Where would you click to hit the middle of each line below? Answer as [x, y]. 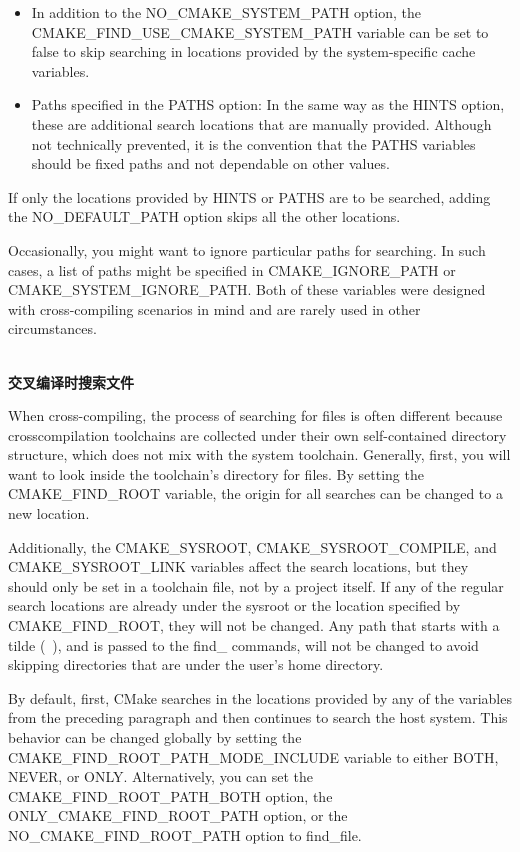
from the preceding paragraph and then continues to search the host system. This [258, 717]
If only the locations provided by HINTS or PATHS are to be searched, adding [249, 196]
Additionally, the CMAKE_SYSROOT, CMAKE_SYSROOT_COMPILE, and [252, 546]
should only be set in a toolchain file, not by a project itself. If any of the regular [256, 585]
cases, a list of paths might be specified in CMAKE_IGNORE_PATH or [232, 269]
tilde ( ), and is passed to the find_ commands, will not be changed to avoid [243, 644]
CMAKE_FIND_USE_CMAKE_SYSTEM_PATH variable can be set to [260, 31]
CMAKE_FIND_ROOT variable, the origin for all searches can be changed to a [255, 493]
